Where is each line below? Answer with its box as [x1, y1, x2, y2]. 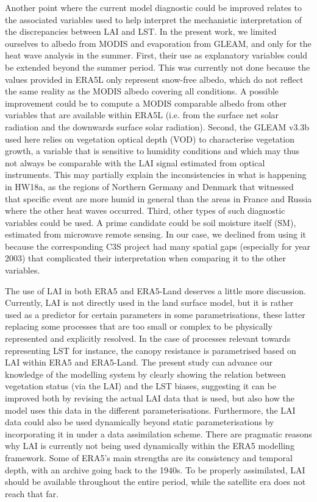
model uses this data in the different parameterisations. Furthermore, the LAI [5, 403, 296, 416]
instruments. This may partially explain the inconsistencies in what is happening [5, 168, 307, 181]
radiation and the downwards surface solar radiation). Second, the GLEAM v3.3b [5, 120, 310, 133]
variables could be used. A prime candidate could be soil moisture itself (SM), [5, 216, 296, 228]
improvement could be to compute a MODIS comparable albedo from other [5, 96, 287, 109]
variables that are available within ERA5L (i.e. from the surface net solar [5, 108, 279, 121]
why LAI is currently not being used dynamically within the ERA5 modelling [5, 439, 294, 452]
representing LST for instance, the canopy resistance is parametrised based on [5, 344, 296, 356]
